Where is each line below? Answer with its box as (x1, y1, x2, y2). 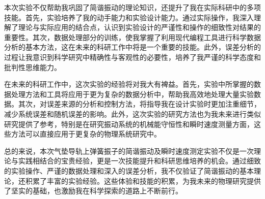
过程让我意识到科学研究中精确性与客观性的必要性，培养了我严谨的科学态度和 (4, 51, 261, 62)
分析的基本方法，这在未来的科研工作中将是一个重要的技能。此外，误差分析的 (4, 42, 261, 52)
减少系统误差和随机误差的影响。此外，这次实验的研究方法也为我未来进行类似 (4, 108, 261, 119)
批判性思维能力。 (4, 61, 61, 72)
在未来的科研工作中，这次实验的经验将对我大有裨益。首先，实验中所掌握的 (4, 79, 254, 89)
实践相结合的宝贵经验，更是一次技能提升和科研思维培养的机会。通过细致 (18, 155, 261, 166)
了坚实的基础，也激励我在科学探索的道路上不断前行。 (4, 185, 182, 196)
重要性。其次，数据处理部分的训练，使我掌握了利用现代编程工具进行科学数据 (4, 31, 261, 42)
